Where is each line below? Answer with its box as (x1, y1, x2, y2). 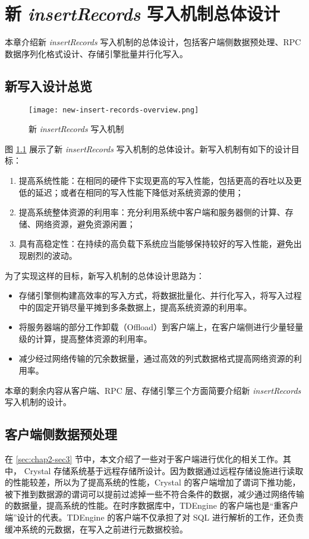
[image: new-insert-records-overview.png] (29, 105, 199, 114)
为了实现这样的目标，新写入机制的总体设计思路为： (5, 269, 204, 281)
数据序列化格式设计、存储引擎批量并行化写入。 (5, 47, 188, 59)
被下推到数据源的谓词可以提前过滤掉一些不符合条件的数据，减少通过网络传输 (5, 487, 304, 500)
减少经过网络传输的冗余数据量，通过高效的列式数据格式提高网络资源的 (18, 352, 294, 365)
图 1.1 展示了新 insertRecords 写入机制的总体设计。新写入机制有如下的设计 (5, 142, 291, 155)
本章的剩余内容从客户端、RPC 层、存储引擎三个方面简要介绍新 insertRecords (5, 384, 301, 396)
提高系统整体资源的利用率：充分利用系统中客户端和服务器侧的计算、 (18, 206, 285, 218)
